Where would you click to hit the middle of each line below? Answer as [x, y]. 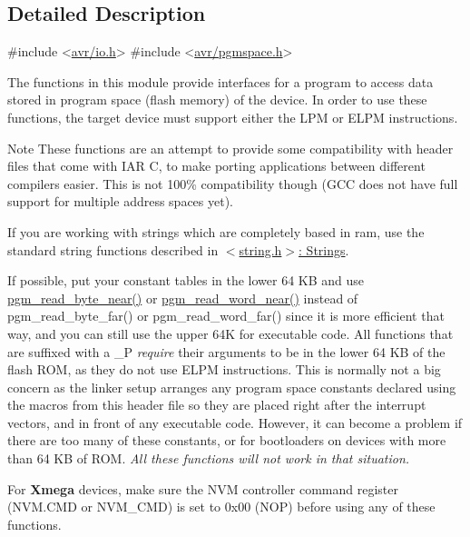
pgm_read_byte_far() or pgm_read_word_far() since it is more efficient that [226, 316]
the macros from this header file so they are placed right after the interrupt [217, 405]
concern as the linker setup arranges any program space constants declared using [232, 387]
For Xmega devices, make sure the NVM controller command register [203, 488]
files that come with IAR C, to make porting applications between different [216, 166]
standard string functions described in [113, 249]
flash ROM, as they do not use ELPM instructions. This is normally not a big [224, 369]
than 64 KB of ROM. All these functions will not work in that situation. [209, 458]
